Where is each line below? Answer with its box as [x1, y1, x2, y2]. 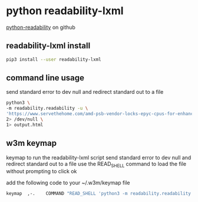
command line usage [6, 73, 84, 83]
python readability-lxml [6, 4, 124, 18]
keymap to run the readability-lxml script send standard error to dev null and [6, 154, 192, 161]
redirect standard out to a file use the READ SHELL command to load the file [6, 160, 187, 169]
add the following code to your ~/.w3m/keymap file [6, 179, 131, 187]
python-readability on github [6, 24, 75, 31]
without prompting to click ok [6, 168, 77, 175]
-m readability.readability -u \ [6, 105, 88, 112]
